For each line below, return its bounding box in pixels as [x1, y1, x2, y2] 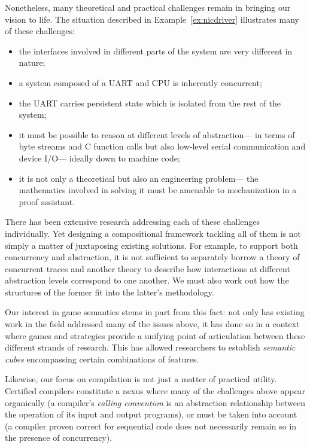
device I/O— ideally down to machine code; [19, 151, 180, 164]
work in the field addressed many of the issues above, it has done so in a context [5, 318, 300, 330]
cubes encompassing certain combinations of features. [5, 352, 199, 365]
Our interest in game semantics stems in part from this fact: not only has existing [5, 306, 305, 318]
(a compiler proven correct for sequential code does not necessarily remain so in [5, 419, 297, 432]
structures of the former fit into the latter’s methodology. [5, 285, 214, 298]
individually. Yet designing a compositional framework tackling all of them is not [5, 227, 302, 239]
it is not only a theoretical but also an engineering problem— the [19, 172, 259, 184]
